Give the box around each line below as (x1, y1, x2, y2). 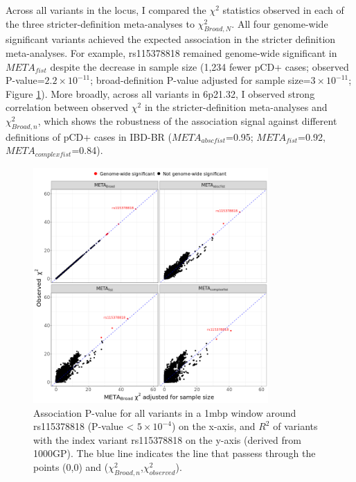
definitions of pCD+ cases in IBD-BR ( (6, 129, 172, 144)
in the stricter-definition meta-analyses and (144, 100, 328, 114)
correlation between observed (6, 100, 129, 114)
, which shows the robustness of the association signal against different (37, 113, 337, 128)
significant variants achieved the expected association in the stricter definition (6, 32, 336, 46)
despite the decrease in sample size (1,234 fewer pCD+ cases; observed (50, 59, 349, 74)
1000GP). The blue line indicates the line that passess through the (33, 446, 316, 461)
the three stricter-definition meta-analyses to (6, 16, 195, 31)
